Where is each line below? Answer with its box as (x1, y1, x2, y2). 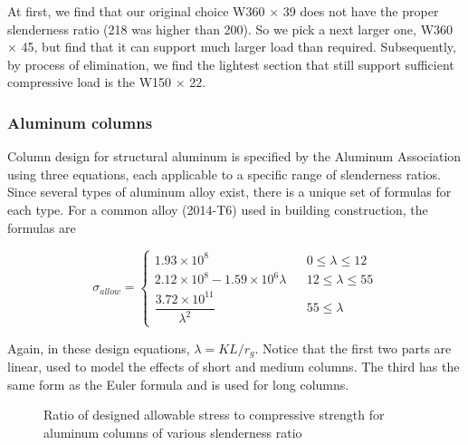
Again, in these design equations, (7, 338, 190, 357)
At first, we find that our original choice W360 (7, 2, 265, 20)
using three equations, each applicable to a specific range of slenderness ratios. (7, 164, 442, 183)
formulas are (7, 218, 76, 237)
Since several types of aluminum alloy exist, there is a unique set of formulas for (7, 182, 452, 201)
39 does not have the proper (282, 2, 439, 20)
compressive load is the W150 (7, 73, 172, 92)
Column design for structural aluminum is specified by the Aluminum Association (7, 147, 462, 166)
